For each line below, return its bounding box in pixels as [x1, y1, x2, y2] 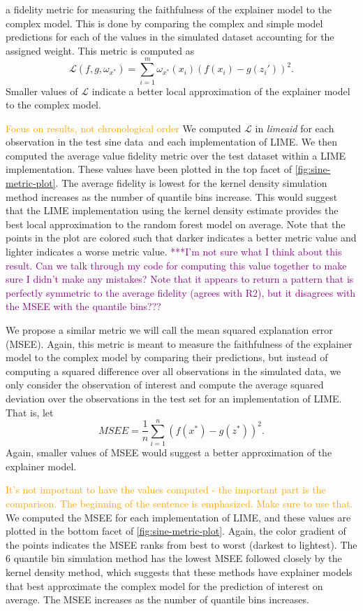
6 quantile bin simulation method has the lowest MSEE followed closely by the [6, 551, 342, 566]
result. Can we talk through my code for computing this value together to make [6, 258, 347, 272]
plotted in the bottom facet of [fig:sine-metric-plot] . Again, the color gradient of [6, 524, 346, 538]
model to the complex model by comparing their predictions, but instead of [6, 350, 328, 365]
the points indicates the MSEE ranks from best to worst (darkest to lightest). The [6, 537, 357, 552]
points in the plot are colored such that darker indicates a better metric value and [6, 230, 357, 245]
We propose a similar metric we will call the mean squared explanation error [6, 323, 333, 337]
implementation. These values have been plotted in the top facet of [6, 162, 292, 176]
